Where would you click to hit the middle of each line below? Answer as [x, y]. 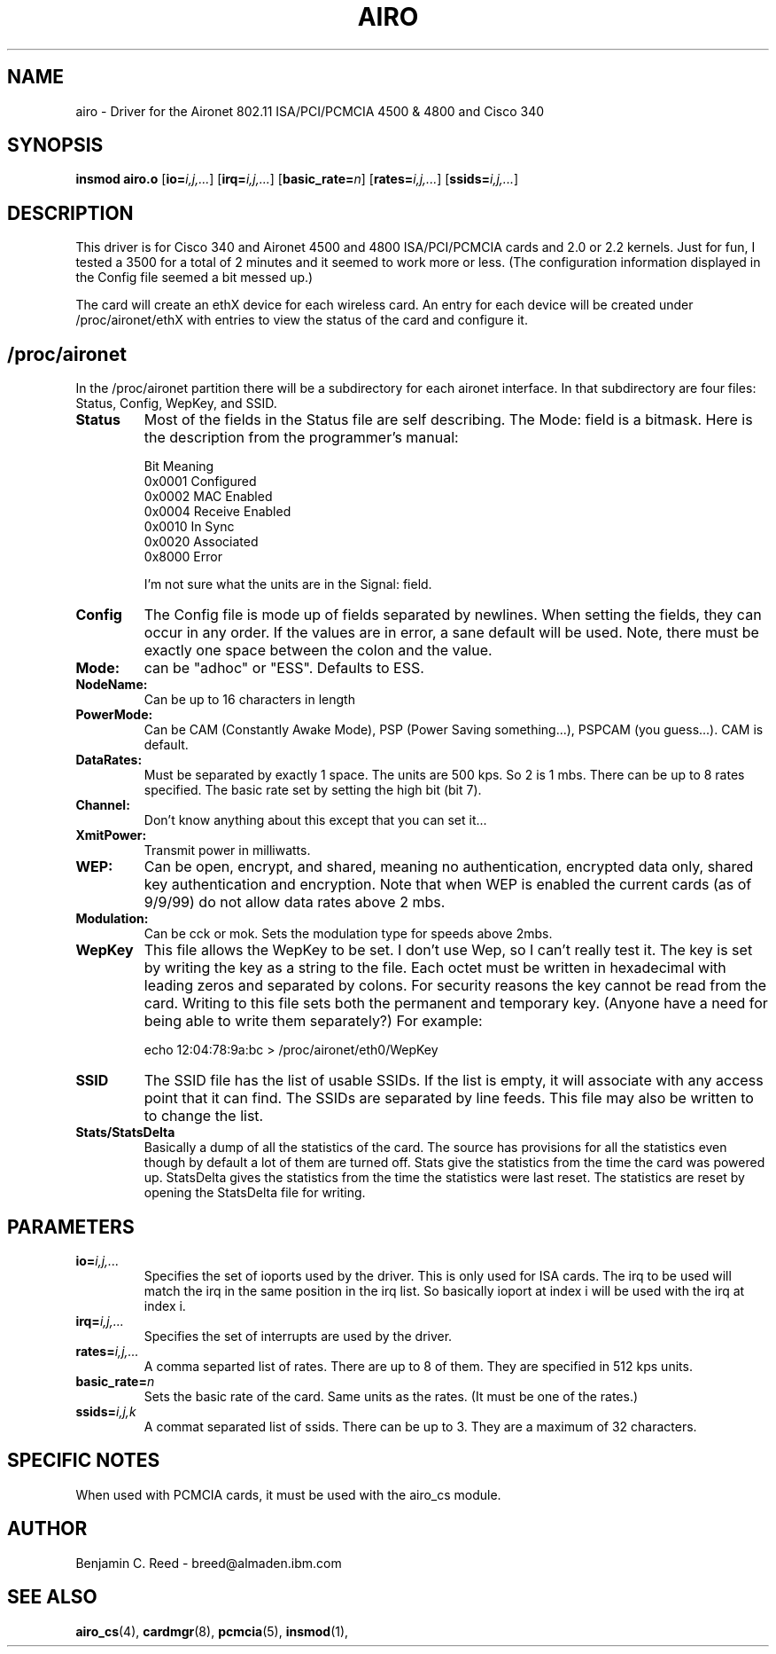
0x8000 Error [183, 557]
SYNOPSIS [55, 145]
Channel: [103, 805]
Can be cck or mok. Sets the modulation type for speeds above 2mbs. [348, 934]
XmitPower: [111, 835]
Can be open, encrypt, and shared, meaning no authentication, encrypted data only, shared [449, 867]
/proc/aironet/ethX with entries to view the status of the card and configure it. [302, 320]
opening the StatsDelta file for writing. [255, 1193]
